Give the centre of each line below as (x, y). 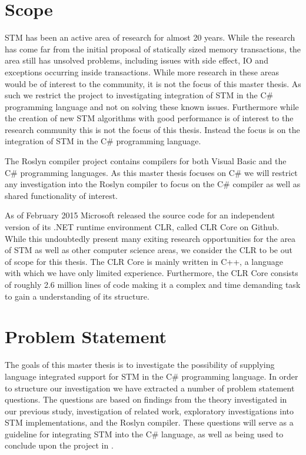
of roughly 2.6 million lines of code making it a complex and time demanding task (153, 284)
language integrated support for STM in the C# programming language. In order (152, 376)
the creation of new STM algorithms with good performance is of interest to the (149, 118)
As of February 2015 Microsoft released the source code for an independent (140, 215)
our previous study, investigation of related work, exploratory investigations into (149, 411)
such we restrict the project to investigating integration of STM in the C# (139, 95)
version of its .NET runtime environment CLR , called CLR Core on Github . (142, 227)
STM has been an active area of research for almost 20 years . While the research (150, 37)
